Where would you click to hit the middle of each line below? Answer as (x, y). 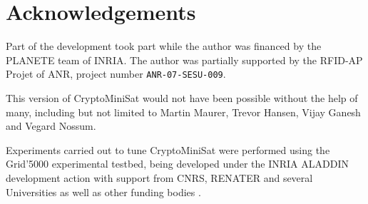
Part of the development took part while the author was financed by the (164, 46)
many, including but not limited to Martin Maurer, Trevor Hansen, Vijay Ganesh (183, 112)
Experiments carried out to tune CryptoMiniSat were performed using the (168, 149)
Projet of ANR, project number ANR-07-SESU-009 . (116, 74)
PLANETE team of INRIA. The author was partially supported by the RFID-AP (184, 60)
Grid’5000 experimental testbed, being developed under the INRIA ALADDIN (177, 164)
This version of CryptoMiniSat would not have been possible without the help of (182, 97)
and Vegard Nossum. (51, 126)
